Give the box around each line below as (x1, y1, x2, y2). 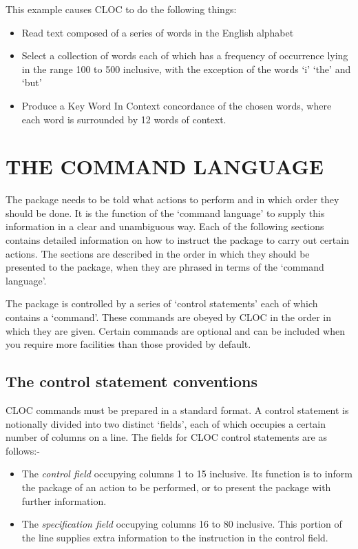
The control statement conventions (6, 371, 258, 392)
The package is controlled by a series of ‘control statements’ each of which (6, 296, 318, 311)
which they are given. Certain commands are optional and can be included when (6, 323, 345, 338)
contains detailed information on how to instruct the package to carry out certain (6, 233, 349, 247)
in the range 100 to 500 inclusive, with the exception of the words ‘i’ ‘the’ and (21, 61, 351, 76)
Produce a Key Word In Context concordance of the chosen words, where (21, 98, 332, 112)
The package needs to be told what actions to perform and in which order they (6, 192, 339, 207)
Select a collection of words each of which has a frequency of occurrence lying (21, 48, 348, 63)
